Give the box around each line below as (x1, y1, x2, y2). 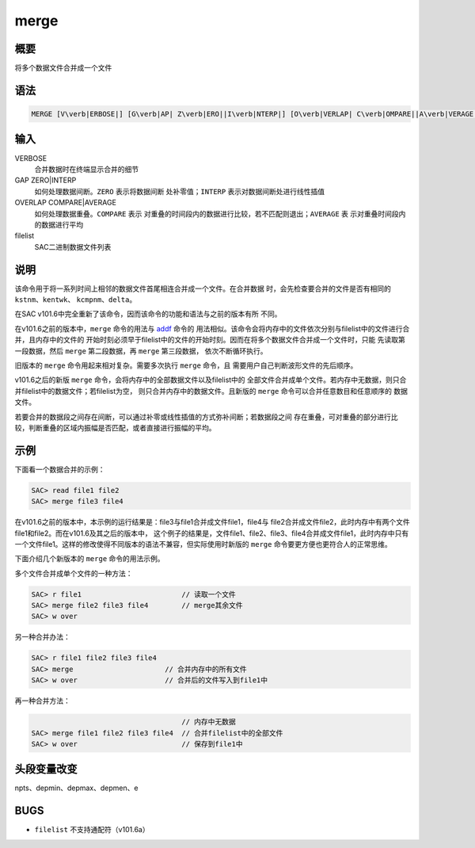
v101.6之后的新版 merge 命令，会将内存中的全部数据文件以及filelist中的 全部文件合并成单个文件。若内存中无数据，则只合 (14, 375, 407, 384)
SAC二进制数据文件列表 (34, 242, 112, 251)
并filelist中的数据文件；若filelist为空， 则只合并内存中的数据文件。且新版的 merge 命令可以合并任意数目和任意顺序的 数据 (14, 386, 408, 395)
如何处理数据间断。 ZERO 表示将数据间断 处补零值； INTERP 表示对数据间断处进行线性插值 (34, 186, 325, 196)
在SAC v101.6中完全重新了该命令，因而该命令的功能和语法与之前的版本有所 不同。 (14, 309, 282, 319)
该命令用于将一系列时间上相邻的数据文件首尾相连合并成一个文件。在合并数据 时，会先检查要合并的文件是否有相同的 (14, 284, 391, 293)
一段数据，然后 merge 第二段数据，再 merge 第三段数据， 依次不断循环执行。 (14, 346, 268, 356)
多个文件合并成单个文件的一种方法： (14, 568, 133, 578)
